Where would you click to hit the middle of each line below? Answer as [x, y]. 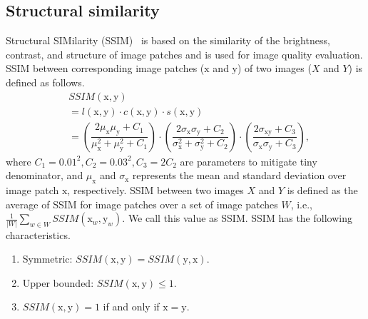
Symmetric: [47, 259]
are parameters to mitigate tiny [249, 161]
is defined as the [322, 190]
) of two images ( [275, 68]
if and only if [131, 307]
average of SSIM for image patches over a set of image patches [142, 204]
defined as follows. [45, 82]
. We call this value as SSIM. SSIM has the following [237, 218]
